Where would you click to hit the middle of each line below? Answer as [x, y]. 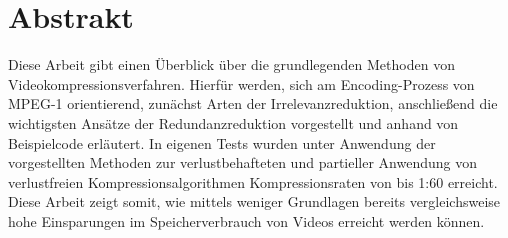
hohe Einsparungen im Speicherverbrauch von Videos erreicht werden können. [246, 220]
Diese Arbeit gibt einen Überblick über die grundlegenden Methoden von [231, 64]
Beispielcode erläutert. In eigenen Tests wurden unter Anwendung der [222, 142]
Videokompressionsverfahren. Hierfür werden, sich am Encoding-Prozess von [241, 83]
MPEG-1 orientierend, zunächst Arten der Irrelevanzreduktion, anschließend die [253, 103]
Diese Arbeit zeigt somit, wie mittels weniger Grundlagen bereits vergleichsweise [254, 201]
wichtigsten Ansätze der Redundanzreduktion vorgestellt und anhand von [233, 122]
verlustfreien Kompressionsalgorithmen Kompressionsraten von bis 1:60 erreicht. [253, 181]
